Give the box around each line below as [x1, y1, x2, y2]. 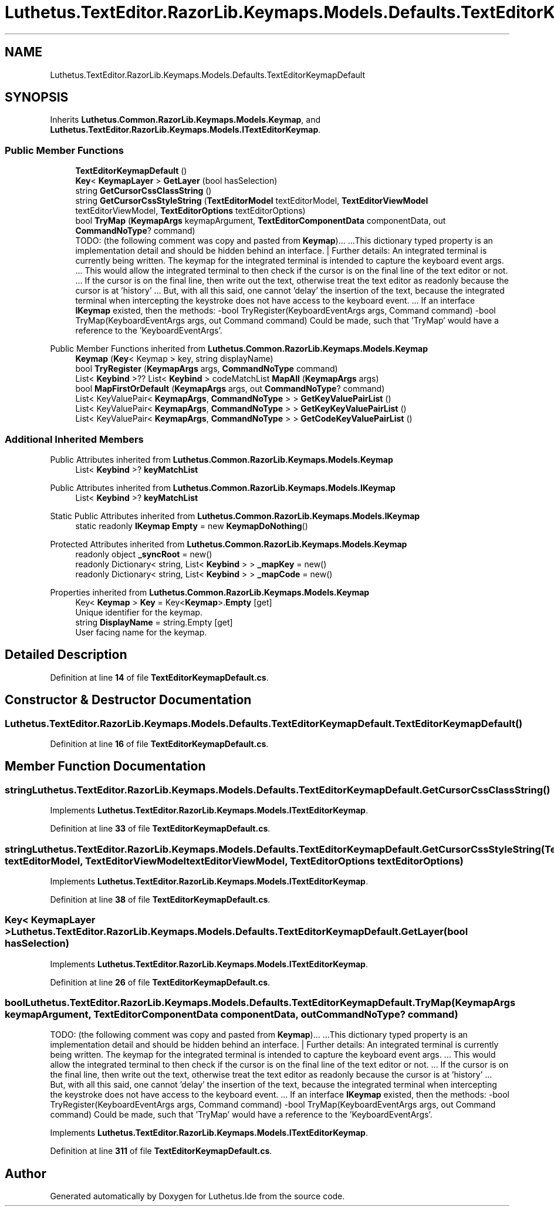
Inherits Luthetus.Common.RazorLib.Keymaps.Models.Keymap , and [50, 115, 321, 125]
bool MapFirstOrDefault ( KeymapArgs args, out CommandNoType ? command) [75, 384, 385, 394]
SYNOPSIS [5, 90, 69, 105]
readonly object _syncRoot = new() [75, 549, 212, 559]
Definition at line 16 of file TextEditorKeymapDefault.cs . [50, 739, 269, 749]
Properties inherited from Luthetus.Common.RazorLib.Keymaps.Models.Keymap [50, 587, 370, 597]
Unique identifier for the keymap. [75, 607, 202, 617]
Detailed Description [5, 647, 127, 662]
